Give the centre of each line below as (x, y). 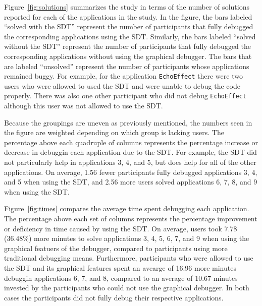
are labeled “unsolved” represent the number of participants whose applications (127, 66)
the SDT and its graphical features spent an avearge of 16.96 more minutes (120, 267)
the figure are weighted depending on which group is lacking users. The (114, 132)
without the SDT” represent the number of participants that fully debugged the (127, 46)
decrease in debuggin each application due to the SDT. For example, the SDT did (130, 152)
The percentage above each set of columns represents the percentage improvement (131, 218)
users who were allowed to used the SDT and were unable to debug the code (122, 85)
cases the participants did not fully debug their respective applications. (114, 297)
